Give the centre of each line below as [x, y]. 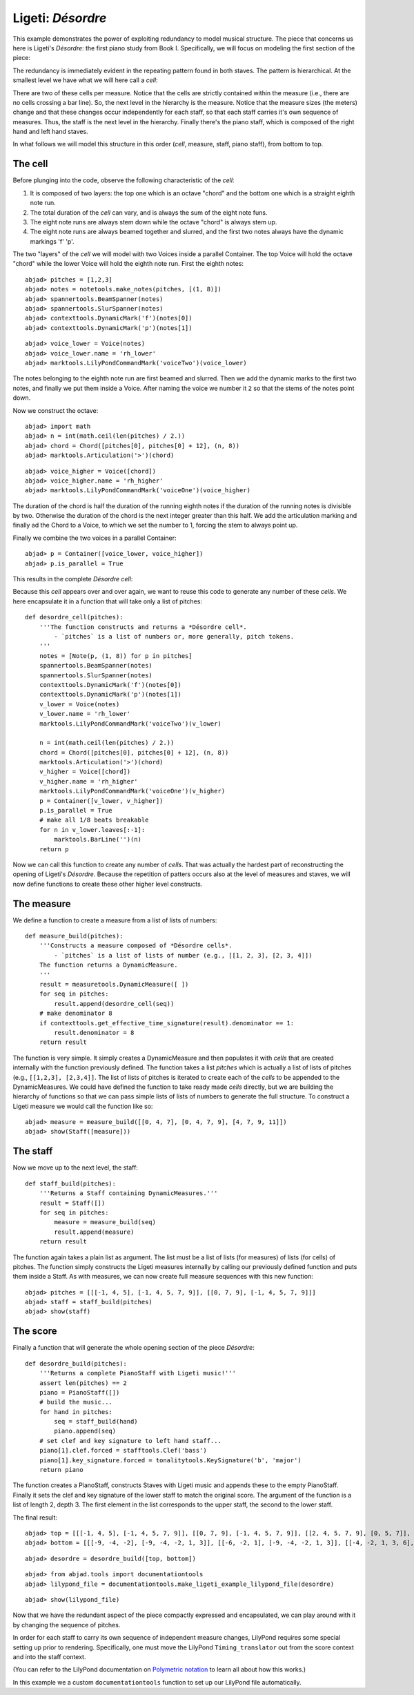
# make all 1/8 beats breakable [94, 820]
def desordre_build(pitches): [76, 1363]
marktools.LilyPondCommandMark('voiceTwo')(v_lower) [130, 724]
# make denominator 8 [76, 1014]
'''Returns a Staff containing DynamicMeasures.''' [128, 1193]
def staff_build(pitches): [71, 1183]
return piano [61, 1470]
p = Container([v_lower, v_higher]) [101, 801]
